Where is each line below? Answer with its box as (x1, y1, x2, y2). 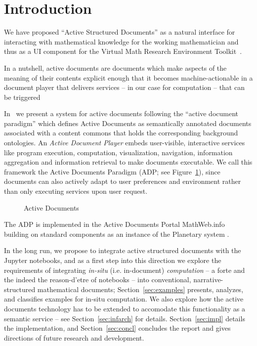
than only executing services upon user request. (4, 186, 148, 196)
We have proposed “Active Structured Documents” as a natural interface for (4, 27, 235, 37)
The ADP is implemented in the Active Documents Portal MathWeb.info (4, 219, 225, 229)
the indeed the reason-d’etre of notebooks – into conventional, (4, 274, 191, 285)
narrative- (193, 274, 223, 285)
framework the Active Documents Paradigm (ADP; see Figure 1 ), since (4, 166, 220, 176)
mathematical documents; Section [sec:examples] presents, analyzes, (37, 284, 244, 294)
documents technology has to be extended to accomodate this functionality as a (4, 303, 245, 313)
